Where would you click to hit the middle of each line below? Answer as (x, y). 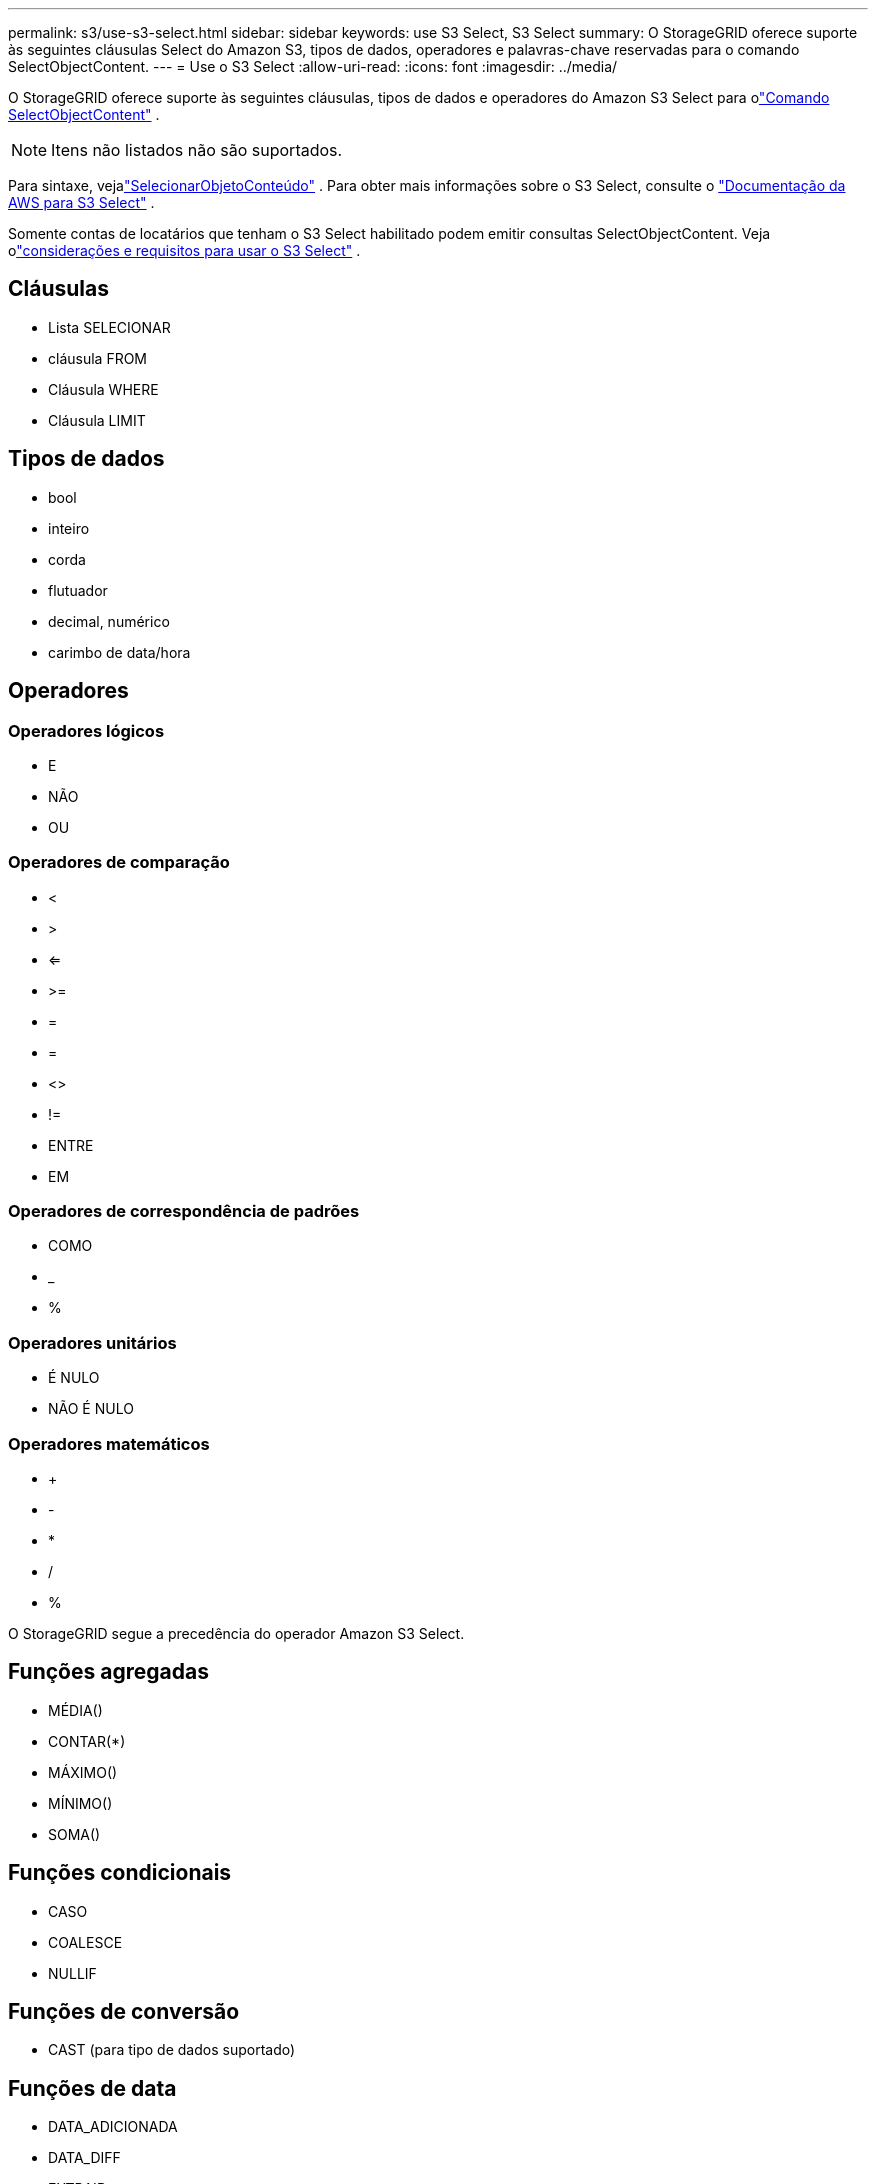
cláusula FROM (98, 358)
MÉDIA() (75, 1710)
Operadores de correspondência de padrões (184, 1211)
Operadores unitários (92, 1342)
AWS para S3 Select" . (81, 202)
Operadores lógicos (86, 730)
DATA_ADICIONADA (113, 2127)
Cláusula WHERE (103, 389)
